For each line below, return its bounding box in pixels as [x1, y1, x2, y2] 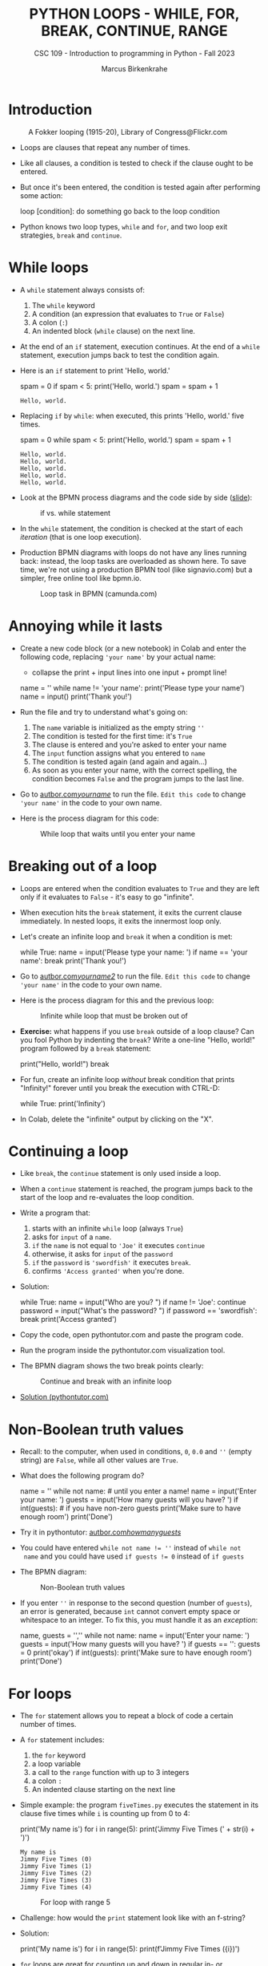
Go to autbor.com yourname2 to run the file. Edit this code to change [19, 971, 250, 981]
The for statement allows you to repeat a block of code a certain [19, 1711, 234, 1721]
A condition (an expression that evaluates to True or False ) [31, 309, 225, 318]
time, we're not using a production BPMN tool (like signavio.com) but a [19, 565, 253, 574]
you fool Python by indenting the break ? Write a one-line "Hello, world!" [19, 1035, 256, 1044]
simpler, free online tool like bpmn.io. [19, 573, 142, 582]
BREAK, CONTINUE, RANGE [41, 22, 228, 40]
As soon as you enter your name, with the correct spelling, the [31, 765, 238, 775]
